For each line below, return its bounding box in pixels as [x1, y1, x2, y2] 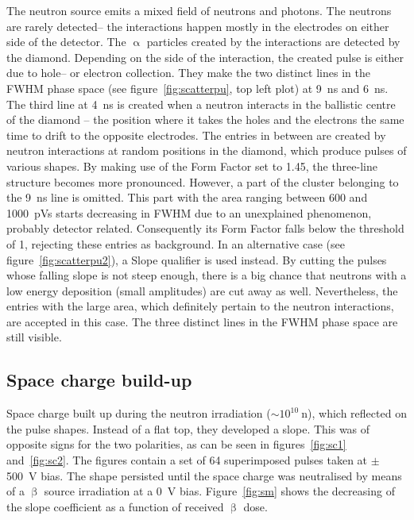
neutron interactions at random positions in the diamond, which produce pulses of [6, 142, 407, 159]
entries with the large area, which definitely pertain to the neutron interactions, [6, 298, 394, 314]
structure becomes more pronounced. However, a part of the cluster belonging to [6, 173, 399, 190]
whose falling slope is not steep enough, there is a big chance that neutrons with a [6, 267, 407, 283]
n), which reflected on [301, 405, 407, 422]
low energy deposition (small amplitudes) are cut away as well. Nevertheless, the [6, 282, 398, 299]
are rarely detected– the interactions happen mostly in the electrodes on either [6, 17, 389, 34]
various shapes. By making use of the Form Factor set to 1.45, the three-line [6, 157, 377, 174]
